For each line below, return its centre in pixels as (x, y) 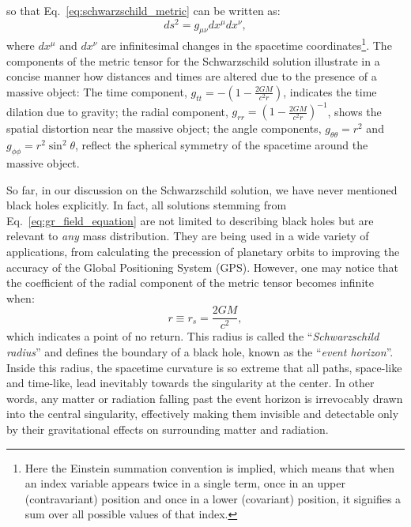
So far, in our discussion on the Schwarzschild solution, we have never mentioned (202, 189)
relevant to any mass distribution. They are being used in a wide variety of (188, 236)
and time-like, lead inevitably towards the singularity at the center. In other (190, 383)
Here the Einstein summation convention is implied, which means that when (209, 467)
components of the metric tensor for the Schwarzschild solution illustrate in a (193, 60)
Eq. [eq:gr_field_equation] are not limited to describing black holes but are (190, 220)
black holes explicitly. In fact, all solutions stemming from (147, 205)
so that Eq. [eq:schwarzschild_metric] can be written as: (143, 10)
